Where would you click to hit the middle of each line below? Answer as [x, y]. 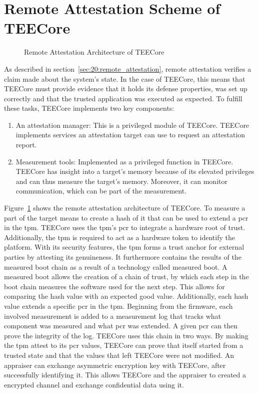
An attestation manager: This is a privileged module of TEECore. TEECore [132, 125]
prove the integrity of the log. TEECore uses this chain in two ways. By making [126, 335]
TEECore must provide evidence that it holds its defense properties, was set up [126, 88]
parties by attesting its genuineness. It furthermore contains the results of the [123, 257]
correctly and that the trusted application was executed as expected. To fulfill [123, 98]
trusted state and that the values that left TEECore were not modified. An [119, 355]
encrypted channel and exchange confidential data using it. [94, 384]
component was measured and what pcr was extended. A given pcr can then [121, 326]
